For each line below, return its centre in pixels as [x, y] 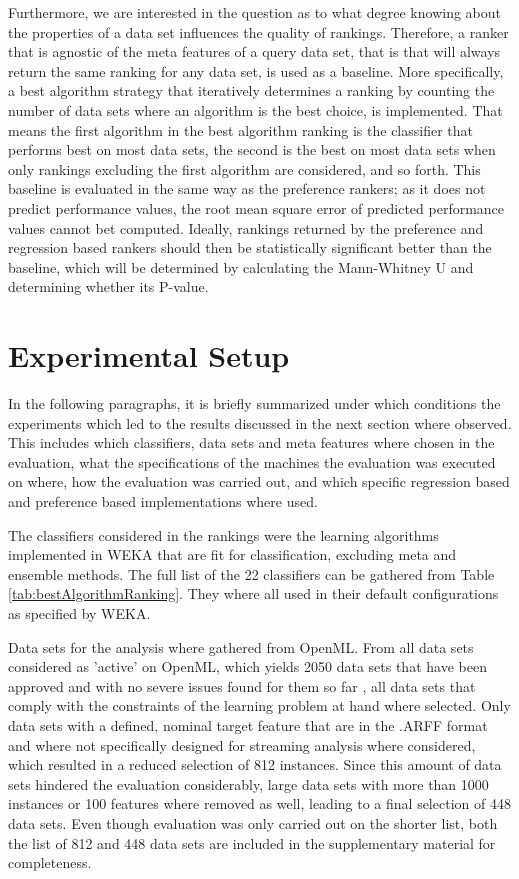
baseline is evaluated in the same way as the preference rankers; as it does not [247, 188]
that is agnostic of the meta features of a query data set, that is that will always [254, 51]
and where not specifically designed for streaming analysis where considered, [242, 744]
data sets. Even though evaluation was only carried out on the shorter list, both [253, 822]
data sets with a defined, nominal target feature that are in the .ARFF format [248, 724]
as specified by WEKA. [79, 612]
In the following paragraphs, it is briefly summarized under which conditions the [254, 403]
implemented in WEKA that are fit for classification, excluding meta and [232, 554]
